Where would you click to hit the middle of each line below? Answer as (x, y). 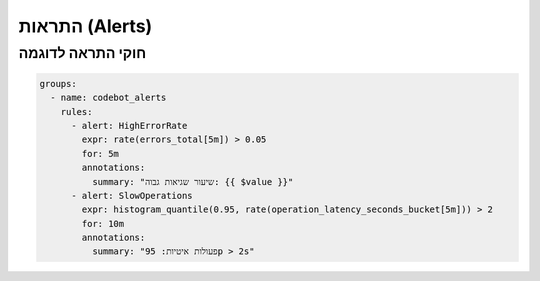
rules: (76, 111)
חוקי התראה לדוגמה (82, 53)
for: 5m (100, 153)
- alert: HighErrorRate (129, 125)
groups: (58, 83)
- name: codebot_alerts (108, 98)
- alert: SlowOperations (132, 195)
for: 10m (103, 223)
